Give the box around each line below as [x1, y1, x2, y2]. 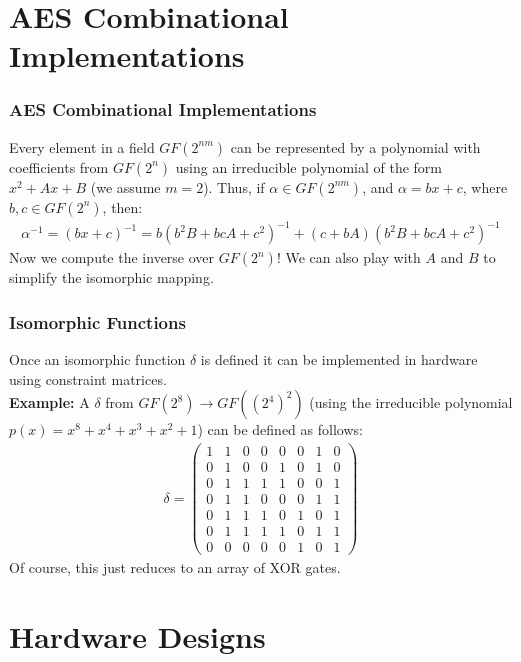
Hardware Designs [9, 616, 266, 656]
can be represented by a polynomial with [230, 136, 481, 157]
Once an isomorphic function [9, 349, 186, 370]
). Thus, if [203, 176, 265, 197]
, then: [102, 196, 143, 217]
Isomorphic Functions [9, 309, 186, 334]
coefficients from [9, 156, 109, 177]
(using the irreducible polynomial [309, 392, 513, 413]
